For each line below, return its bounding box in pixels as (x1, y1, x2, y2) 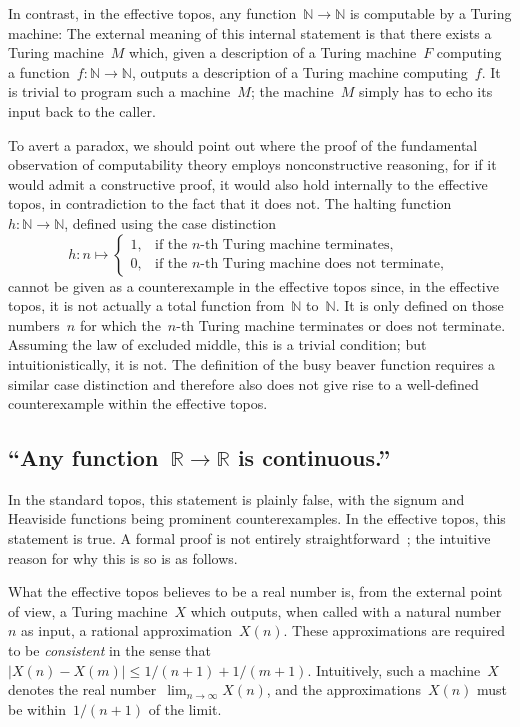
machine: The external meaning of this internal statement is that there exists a (8, 22, 492, 43)
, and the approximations (266, 679, 421, 700)
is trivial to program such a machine (8, 81, 231, 102)
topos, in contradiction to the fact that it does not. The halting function (8, 193, 452, 214)
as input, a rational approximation (21, 620, 233, 641)
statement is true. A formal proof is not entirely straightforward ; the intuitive (8, 528, 491, 549)
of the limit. (148, 698, 222, 719)
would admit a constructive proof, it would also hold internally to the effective (8, 173, 488, 194)
